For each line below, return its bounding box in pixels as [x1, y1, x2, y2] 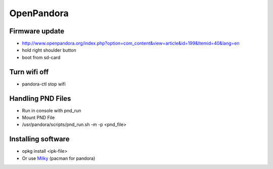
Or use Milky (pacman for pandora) [22, 155, 96, 161]
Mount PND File [22, 114, 55, 121]
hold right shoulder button [22, 47, 76, 53]
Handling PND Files [9, 94, 71, 103]
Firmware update [9, 27, 65, 35]
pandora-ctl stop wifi [22, 81, 66, 87]
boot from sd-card [22, 54, 61, 60]
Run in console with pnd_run [22, 107, 81, 113]
